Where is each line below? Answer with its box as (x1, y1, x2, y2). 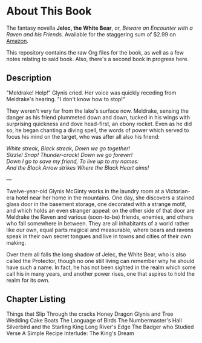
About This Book (6, 4, 92, 18)
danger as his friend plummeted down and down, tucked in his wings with (6, 113, 191, 121)
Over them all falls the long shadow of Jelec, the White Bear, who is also (6, 250, 186, 258)
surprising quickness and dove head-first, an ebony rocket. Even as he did (6, 120, 192, 127)
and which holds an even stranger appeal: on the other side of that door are (6, 207, 195, 214)
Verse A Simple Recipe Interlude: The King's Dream (6, 329, 135, 337)
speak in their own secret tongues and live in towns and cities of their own (6, 232, 192, 240)
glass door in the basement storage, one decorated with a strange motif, (6, 200, 186, 207)
